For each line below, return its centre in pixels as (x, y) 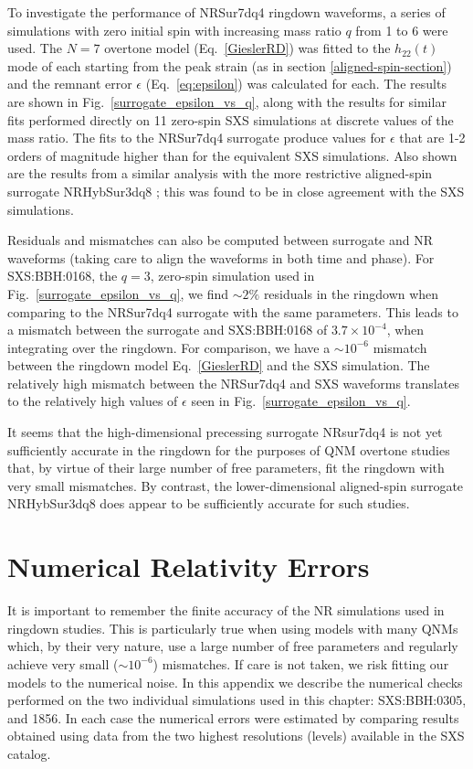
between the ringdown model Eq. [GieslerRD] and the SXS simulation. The (219, 365)
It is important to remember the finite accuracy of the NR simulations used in (226, 610)
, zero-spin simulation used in (232, 276)
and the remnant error (70, 84)
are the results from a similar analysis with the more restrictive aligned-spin (220, 173)
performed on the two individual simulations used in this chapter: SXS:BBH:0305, (237, 700)
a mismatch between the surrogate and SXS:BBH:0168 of (168, 330)
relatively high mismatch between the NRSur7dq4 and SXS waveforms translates (233, 383)
